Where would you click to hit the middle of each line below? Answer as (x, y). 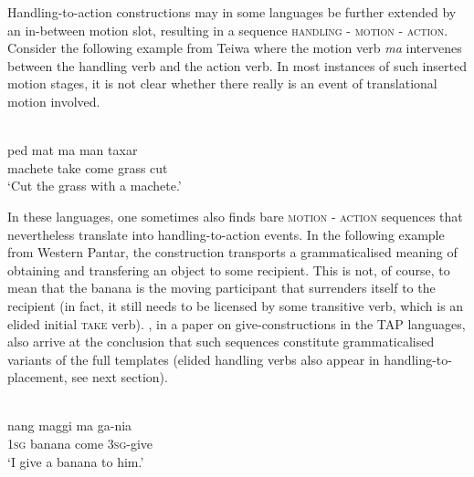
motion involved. (54, 101)
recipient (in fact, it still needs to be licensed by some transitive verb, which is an (236, 305)
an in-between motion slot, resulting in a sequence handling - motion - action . (228, 30)
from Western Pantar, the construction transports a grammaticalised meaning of (232, 252)
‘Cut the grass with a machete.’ (95, 186)
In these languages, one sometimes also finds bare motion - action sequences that (235, 216)
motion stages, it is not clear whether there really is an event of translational (222, 83)
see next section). (120, 377)
